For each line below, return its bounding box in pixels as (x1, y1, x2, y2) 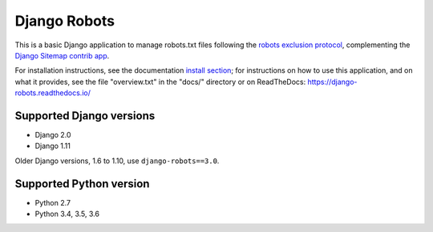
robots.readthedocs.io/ (14, 88, 91, 98)
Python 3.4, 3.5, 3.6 (34, 209, 100, 219)
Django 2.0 (34, 130, 71, 140)
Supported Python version (14, 177, 150, 190)
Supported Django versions (14, 109, 156, 122)
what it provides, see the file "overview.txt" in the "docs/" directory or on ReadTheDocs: (14, 77, 306, 86)
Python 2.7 (34, 198, 71, 207)
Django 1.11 (34, 141, 71, 151)
